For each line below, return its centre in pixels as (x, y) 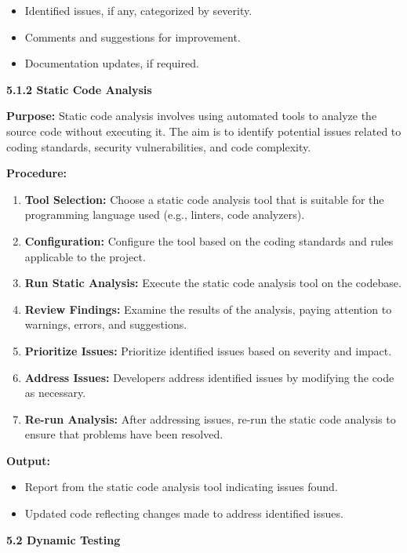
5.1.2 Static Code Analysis (79, 89)
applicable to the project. (85, 256)
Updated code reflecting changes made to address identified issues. (184, 513)
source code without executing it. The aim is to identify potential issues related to (204, 131)
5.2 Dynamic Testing (64, 539)
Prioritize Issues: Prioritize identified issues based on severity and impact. (208, 350)
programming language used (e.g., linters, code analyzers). (165, 215)
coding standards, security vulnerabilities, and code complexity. (159, 146)
